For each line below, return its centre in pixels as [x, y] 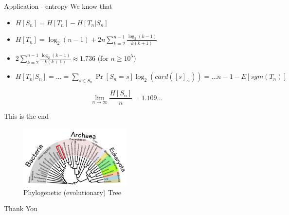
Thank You [21, 208]
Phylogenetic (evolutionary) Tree [72, 192]
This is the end [26, 116]
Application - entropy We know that [58, 6]
